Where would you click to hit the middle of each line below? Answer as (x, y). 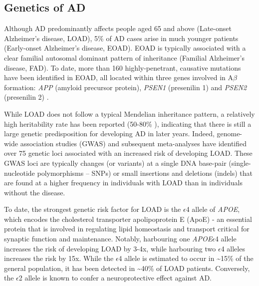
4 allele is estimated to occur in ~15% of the (186, 258)
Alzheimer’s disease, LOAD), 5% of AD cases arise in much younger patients (121, 38)
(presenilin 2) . (26, 97)
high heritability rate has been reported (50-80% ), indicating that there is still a (128, 123)
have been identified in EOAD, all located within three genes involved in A (119, 77)
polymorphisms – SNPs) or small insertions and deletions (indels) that (145, 173)
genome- (230, 133)
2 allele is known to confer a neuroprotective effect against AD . (115, 278)
